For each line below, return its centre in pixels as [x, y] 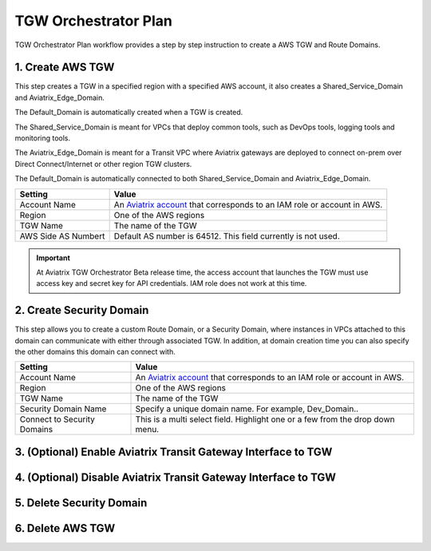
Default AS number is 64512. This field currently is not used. [227, 236]
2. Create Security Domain [82, 310]
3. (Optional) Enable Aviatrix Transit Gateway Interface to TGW [174, 452]
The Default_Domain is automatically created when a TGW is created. [129, 113]
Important [53, 258]
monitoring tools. [43, 138]
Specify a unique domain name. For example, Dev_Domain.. [247, 409]
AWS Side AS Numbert [62, 236]
